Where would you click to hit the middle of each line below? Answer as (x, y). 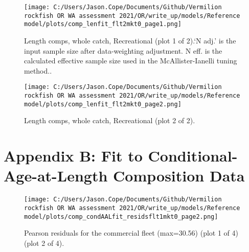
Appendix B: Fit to (73, 156)
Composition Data (179, 176)
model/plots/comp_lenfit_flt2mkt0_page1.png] (103, 24)
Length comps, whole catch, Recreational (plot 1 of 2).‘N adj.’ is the (130, 40)
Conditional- (193, 156)
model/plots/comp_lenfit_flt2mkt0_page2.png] (103, 104)
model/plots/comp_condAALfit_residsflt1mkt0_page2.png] (121, 216)
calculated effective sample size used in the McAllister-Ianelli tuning (131, 61)
